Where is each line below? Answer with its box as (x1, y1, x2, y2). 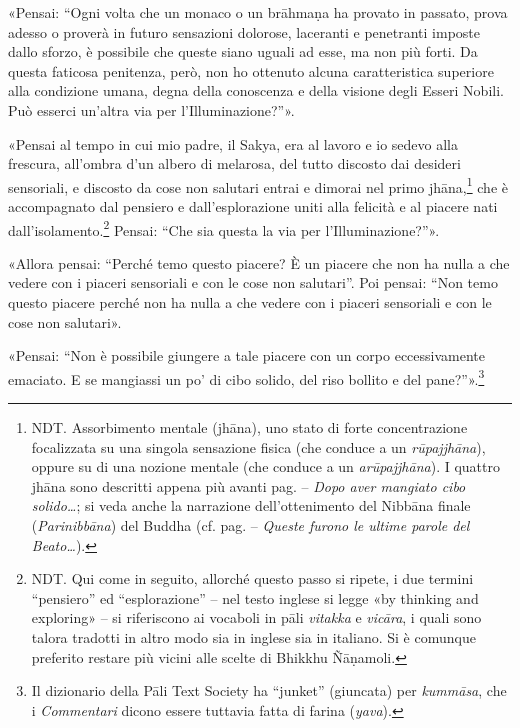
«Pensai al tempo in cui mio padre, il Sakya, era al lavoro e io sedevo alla (8, 133, 459, 154)
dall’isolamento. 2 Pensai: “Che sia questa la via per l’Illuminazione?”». (8, 216, 440, 240)
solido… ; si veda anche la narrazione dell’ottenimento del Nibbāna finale (31, 495, 471, 516)
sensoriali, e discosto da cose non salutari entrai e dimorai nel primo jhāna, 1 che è (8, 173, 508, 197)
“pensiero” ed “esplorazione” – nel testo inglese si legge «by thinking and (31, 587, 479, 608)
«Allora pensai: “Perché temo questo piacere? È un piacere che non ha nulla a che (8, 252, 510, 273)
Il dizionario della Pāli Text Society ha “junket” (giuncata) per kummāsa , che (31, 680, 507, 701)
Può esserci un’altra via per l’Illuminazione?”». (8, 99, 295, 120)
